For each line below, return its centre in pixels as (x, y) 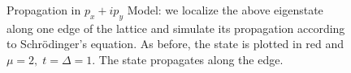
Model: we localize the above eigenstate (225, 10)
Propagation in (44, 10)
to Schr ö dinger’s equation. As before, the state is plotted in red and (175, 44)
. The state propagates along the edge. (188, 59)
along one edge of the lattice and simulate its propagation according (176, 28)
